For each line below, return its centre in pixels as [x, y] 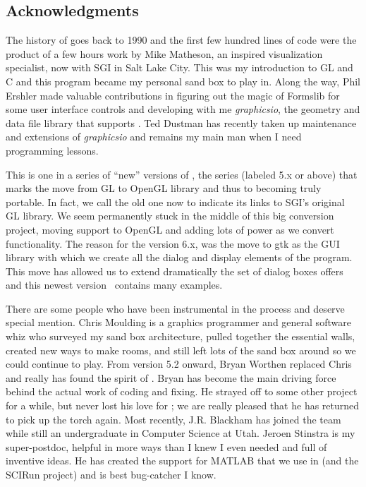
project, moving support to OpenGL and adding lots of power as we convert [170, 229]
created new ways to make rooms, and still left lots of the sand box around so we [181, 350]
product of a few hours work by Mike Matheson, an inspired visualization [164, 53]
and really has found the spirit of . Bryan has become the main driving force [171, 377]
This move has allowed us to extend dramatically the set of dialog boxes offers [175, 271]
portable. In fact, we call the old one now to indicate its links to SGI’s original [175, 202]
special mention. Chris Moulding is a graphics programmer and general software [178, 322]
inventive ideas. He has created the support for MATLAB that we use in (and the [182, 461]
